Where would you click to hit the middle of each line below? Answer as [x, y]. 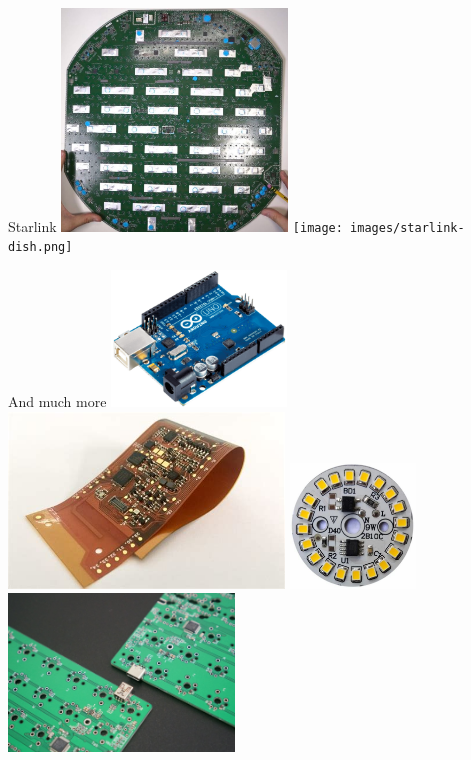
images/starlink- [407, 227]
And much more [57, 400]
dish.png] [40, 247]
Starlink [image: [175, 225]
